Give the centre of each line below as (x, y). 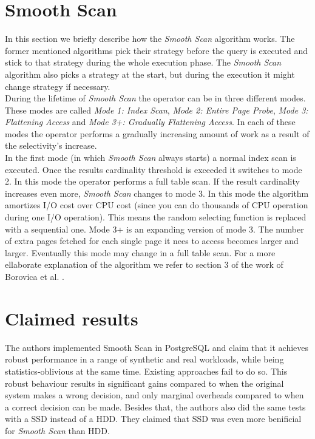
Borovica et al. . (35, 276)
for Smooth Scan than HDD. (57, 430)
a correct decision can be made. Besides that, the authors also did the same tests (155, 407)
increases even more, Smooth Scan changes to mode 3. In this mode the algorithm (157, 193)
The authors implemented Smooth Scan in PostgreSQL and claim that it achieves (157, 347)
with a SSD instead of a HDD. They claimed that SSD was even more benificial (153, 419)
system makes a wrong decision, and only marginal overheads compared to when (154, 395)
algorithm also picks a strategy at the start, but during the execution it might (150, 74)
